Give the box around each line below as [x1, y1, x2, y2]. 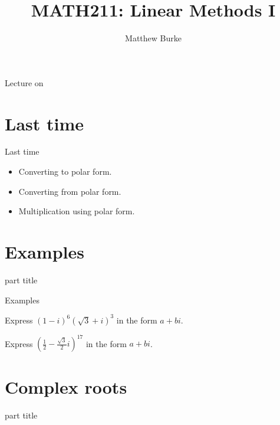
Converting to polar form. [18, 165, 112, 178]
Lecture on [5, 76, 44, 89]
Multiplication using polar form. [18, 205, 135, 217]
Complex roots [5, 375, 127, 399]
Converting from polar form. [18, 185, 121, 197]
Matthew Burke [125, 32, 182, 44]
